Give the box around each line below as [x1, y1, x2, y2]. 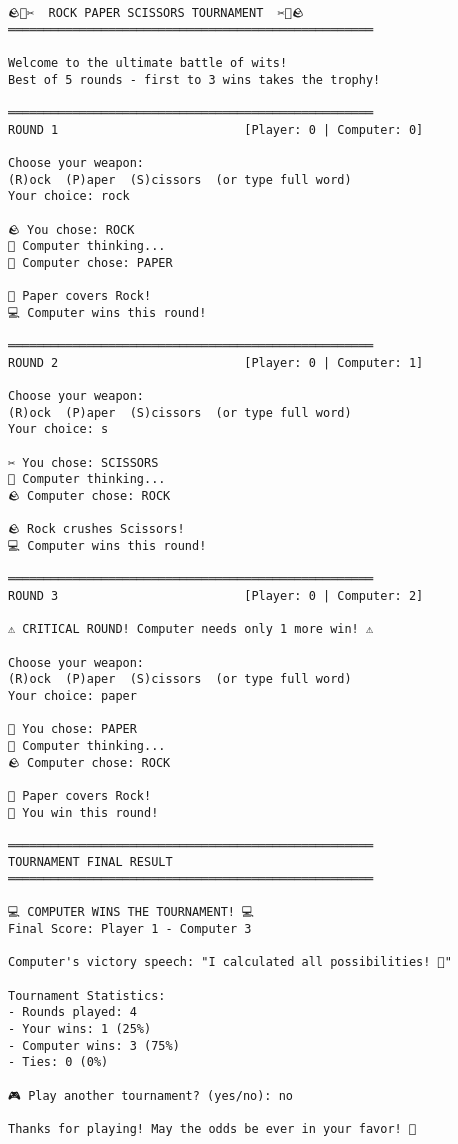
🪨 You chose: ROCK [8, 222, 135, 237]
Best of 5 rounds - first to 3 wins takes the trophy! [8, 72, 381, 87]
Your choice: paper [8, 688, 137, 703]
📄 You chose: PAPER [8, 722, 137, 737]
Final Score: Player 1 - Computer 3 [8, 922, 252, 937]
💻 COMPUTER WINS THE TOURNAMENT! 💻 [8, 905, 255, 920]
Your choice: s [8, 422, 109, 437]
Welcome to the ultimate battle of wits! [8, 55, 288, 70]
